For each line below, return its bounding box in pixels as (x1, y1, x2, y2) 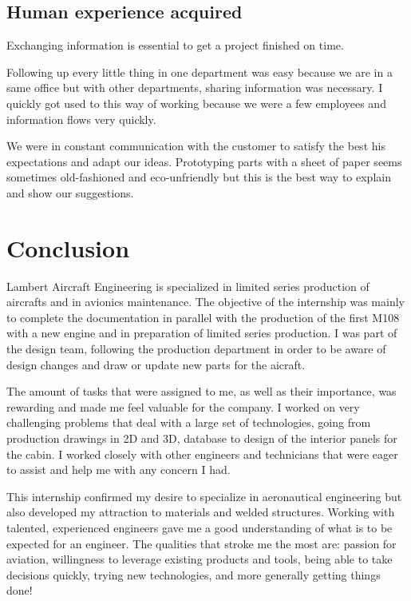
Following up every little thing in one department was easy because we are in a (6, 63, 393, 80)
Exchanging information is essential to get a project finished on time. (6, 37, 344, 54)
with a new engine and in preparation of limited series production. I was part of (6, 324, 397, 341)
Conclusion (6, 231, 130, 264)
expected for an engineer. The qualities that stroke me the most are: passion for (6, 535, 397, 551)
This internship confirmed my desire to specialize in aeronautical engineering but (6, 488, 402, 504)
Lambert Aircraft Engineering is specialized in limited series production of (6, 277, 370, 294)
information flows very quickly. (6, 110, 156, 127)
